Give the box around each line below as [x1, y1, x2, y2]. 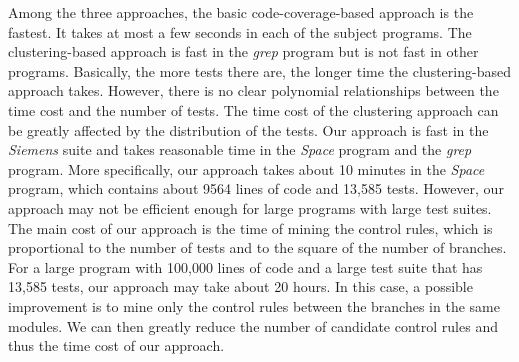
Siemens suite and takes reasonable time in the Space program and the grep [8, 139, 472, 160]
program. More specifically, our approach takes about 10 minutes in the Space [8, 158, 485, 179]
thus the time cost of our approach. [8, 335, 225, 356]
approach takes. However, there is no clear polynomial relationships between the [8, 80, 499, 101]
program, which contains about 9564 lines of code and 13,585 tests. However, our [8, 178, 504, 199]
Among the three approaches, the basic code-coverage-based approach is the [8, 2, 474, 22]
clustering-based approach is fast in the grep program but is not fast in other [8, 41, 479, 62]
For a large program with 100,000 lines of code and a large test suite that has [8, 256, 483, 277]
